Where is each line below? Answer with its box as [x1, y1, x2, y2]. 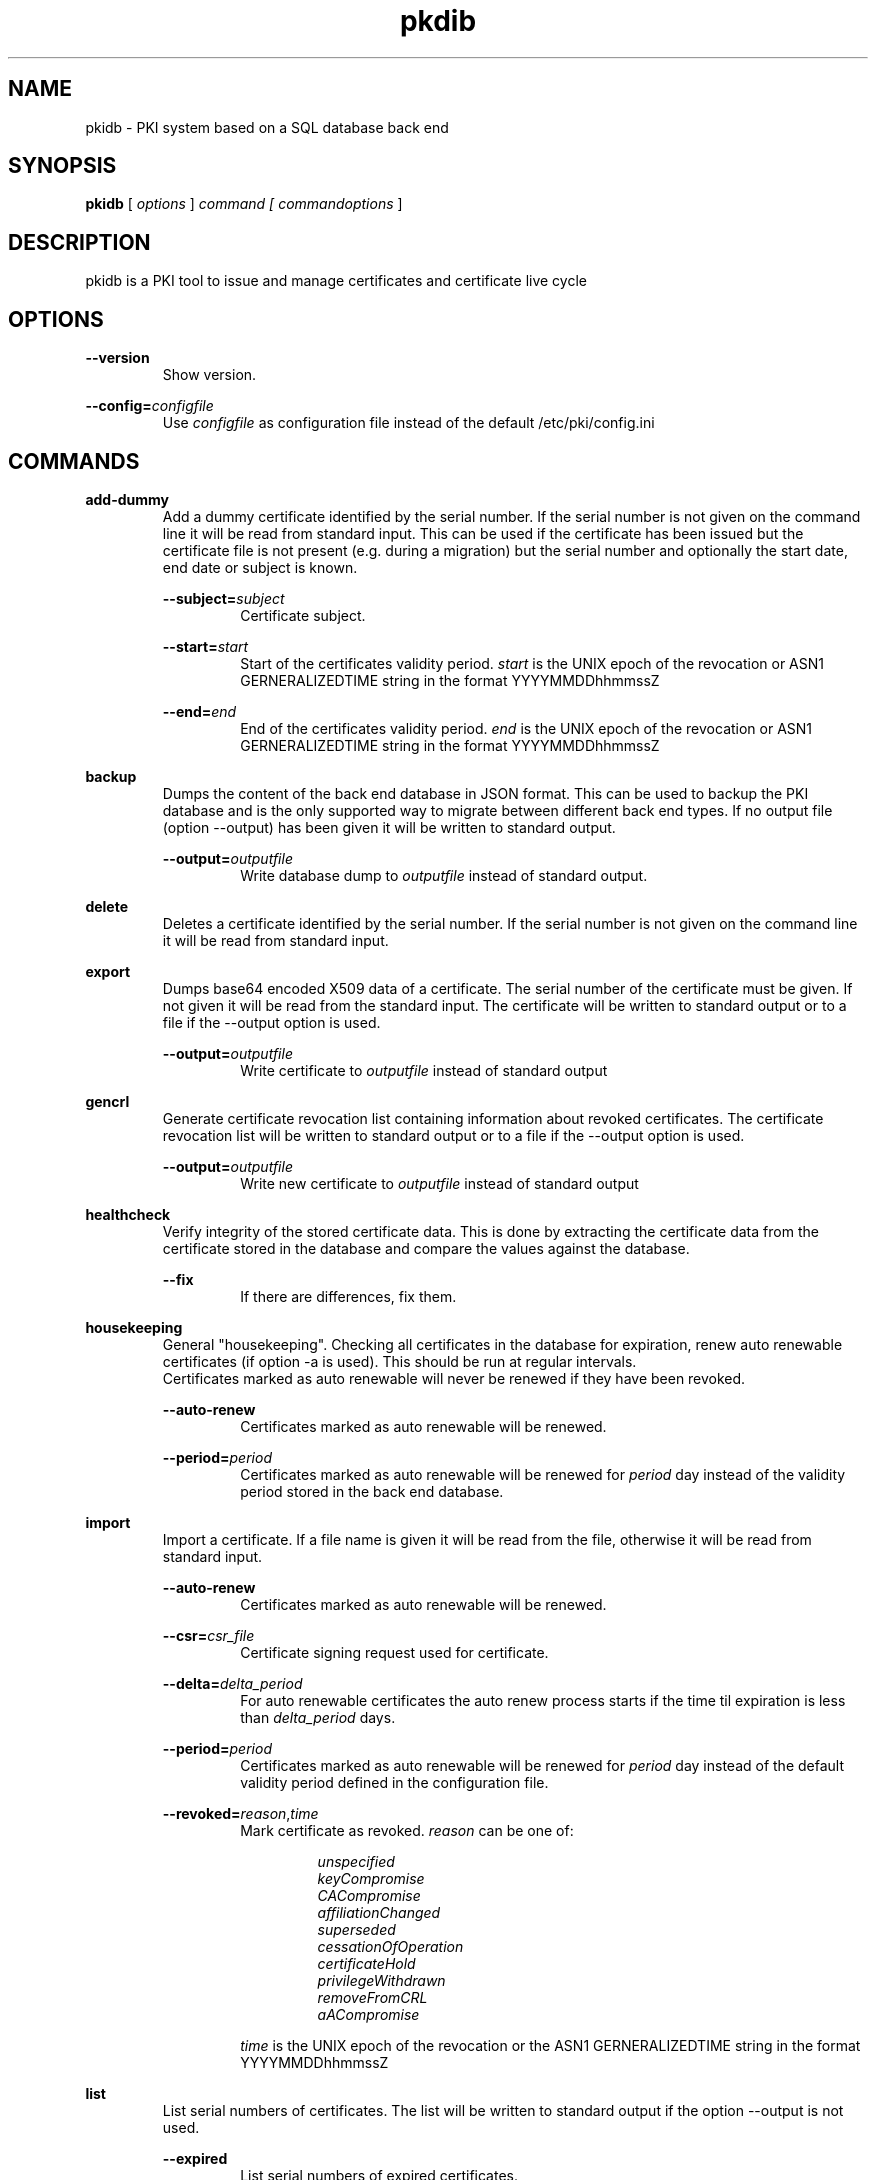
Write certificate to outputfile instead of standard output [240, 1061, 608, 1079]
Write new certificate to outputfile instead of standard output [240, 1174, 639, 1192]
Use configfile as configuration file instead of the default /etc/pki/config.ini [162, 414, 655, 432]
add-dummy [85, 490, 170, 508]
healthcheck [85, 1205, 171, 1223]
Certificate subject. [240, 606, 366, 624]
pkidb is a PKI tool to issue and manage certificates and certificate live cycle [85, 272, 587, 290]
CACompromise [317, 1886, 421, 1904]
